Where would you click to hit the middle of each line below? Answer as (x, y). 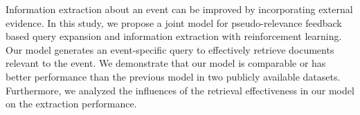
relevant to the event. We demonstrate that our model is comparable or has (166, 63)
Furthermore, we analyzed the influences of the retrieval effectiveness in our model (180, 90)
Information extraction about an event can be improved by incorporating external (179, 9)
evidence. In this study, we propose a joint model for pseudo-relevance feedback (174, 22)
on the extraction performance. (71, 104)
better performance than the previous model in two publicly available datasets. (173, 76)
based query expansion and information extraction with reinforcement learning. (174, 36)
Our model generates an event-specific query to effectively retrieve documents (170, 49)
